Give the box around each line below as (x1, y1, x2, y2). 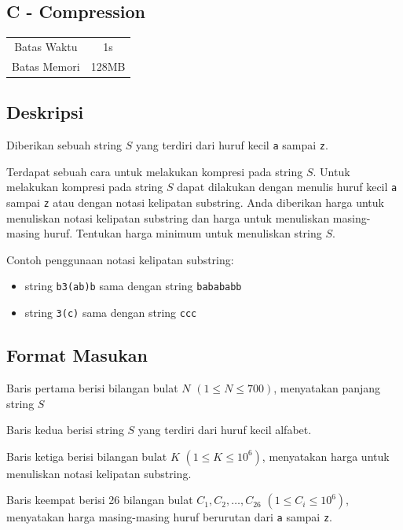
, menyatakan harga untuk (262, 447, 390, 464)
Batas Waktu (14, 38, 78, 54)
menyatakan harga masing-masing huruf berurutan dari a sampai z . (6, 509, 333, 525)
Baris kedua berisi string (6, 421, 124, 438)
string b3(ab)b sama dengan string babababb (24, 278, 242, 294)
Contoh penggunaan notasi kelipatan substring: (6, 251, 234, 267)
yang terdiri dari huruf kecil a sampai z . (135, 137, 328, 153)
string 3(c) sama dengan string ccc (24, 304, 197, 321)
